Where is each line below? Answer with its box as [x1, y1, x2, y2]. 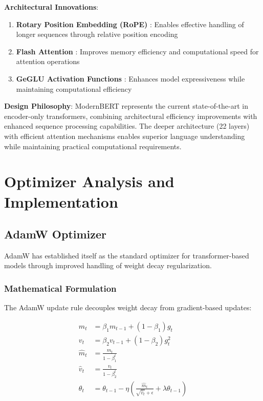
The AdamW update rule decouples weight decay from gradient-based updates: [4, 302, 252, 313]
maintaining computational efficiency [16, 83, 132, 94]
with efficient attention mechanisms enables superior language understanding [4, 130, 245, 141]
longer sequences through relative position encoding [16, 29, 178, 39]
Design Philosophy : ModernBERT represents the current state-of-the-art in [4, 101, 248, 111]
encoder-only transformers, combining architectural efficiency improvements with [4, 110, 257, 121]
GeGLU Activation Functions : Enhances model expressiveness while [16, 73, 245, 84]
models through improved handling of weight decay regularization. [4, 260, 212, 271]
